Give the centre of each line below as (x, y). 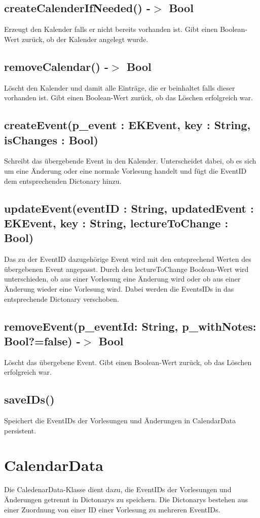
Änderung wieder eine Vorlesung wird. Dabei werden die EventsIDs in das (119, 288)
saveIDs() (29, 399)
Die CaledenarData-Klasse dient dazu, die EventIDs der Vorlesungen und (118, 489)
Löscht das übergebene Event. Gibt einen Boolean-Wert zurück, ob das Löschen (128, 362)
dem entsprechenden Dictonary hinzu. (63, 181)
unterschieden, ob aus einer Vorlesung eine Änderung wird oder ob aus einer (122, 279)
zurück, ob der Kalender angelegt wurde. (85, 39)
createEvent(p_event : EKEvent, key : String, (127, 125)
